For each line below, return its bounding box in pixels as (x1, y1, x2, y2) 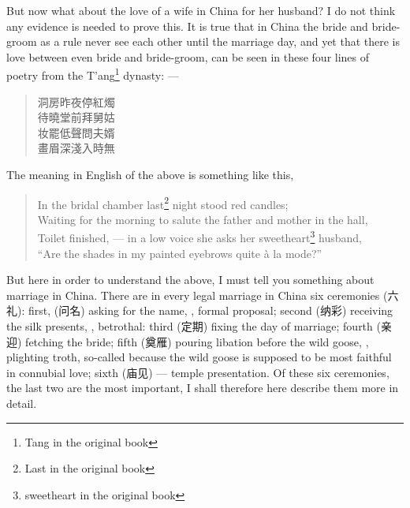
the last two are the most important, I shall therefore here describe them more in (6, 379, 399, 396)
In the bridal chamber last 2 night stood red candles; (37, 193, 289, 212)
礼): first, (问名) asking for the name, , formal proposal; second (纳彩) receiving (6, 302, 393, 319)
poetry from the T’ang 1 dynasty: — (6, 65, 179, 84)
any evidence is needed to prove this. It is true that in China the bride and (6, 17, 368, 34)
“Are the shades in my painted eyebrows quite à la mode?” (37, 245, 322, 261)
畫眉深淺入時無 (37, 140, 115, 156)
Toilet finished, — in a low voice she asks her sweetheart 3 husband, (37, 227, 362, 246)
